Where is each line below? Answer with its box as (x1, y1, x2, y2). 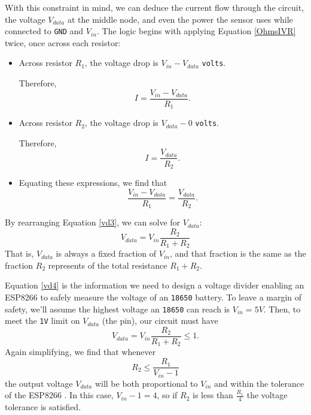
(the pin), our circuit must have (102, 314, 218, 327)
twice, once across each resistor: (5, 36, 121, 49)
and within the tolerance (214, 377, 304, 389)
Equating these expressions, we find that (19, 176, 167, 188)
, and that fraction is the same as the (169, 247, 306, 260)
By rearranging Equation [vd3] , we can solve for (5, 216, 181, 228)
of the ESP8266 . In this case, (5, 389, 114, 401)
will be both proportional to (94, 377, 198, 389)
